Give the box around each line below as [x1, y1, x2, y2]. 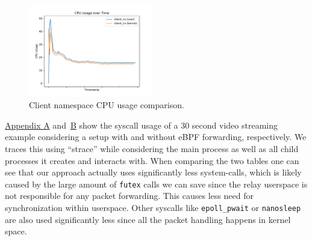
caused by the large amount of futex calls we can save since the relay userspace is [5, 177, 308, 190]
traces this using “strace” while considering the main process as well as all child [5, 142, 299, 154]
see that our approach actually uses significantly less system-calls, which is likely [5, 166, 302, 178]
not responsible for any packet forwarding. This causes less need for [5, 189, 254, 202]
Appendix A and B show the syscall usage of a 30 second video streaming [5, 118, 278, 131]
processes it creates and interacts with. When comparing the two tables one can [5, 154, 299, 166]
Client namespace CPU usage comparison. [29, 99, 184, 111]
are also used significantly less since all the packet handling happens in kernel [5, 213, 291, 225]
